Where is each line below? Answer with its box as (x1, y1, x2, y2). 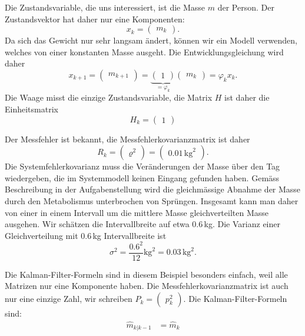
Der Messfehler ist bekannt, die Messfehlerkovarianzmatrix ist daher (5, 132, 250, 145)
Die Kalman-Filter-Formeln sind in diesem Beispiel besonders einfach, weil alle (5, 268, 288, 280)
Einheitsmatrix (5, 102, 58, 115)
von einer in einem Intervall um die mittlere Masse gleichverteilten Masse (5, 206, 269, 218)
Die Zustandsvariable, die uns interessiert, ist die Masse (5, 1, 205, 13)
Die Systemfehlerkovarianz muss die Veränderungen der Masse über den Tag (5, 160, 280, 172)
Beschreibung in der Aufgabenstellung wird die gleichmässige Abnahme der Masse (5, 183, 301, 195)
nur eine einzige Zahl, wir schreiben (5, 292, 132, 305)
